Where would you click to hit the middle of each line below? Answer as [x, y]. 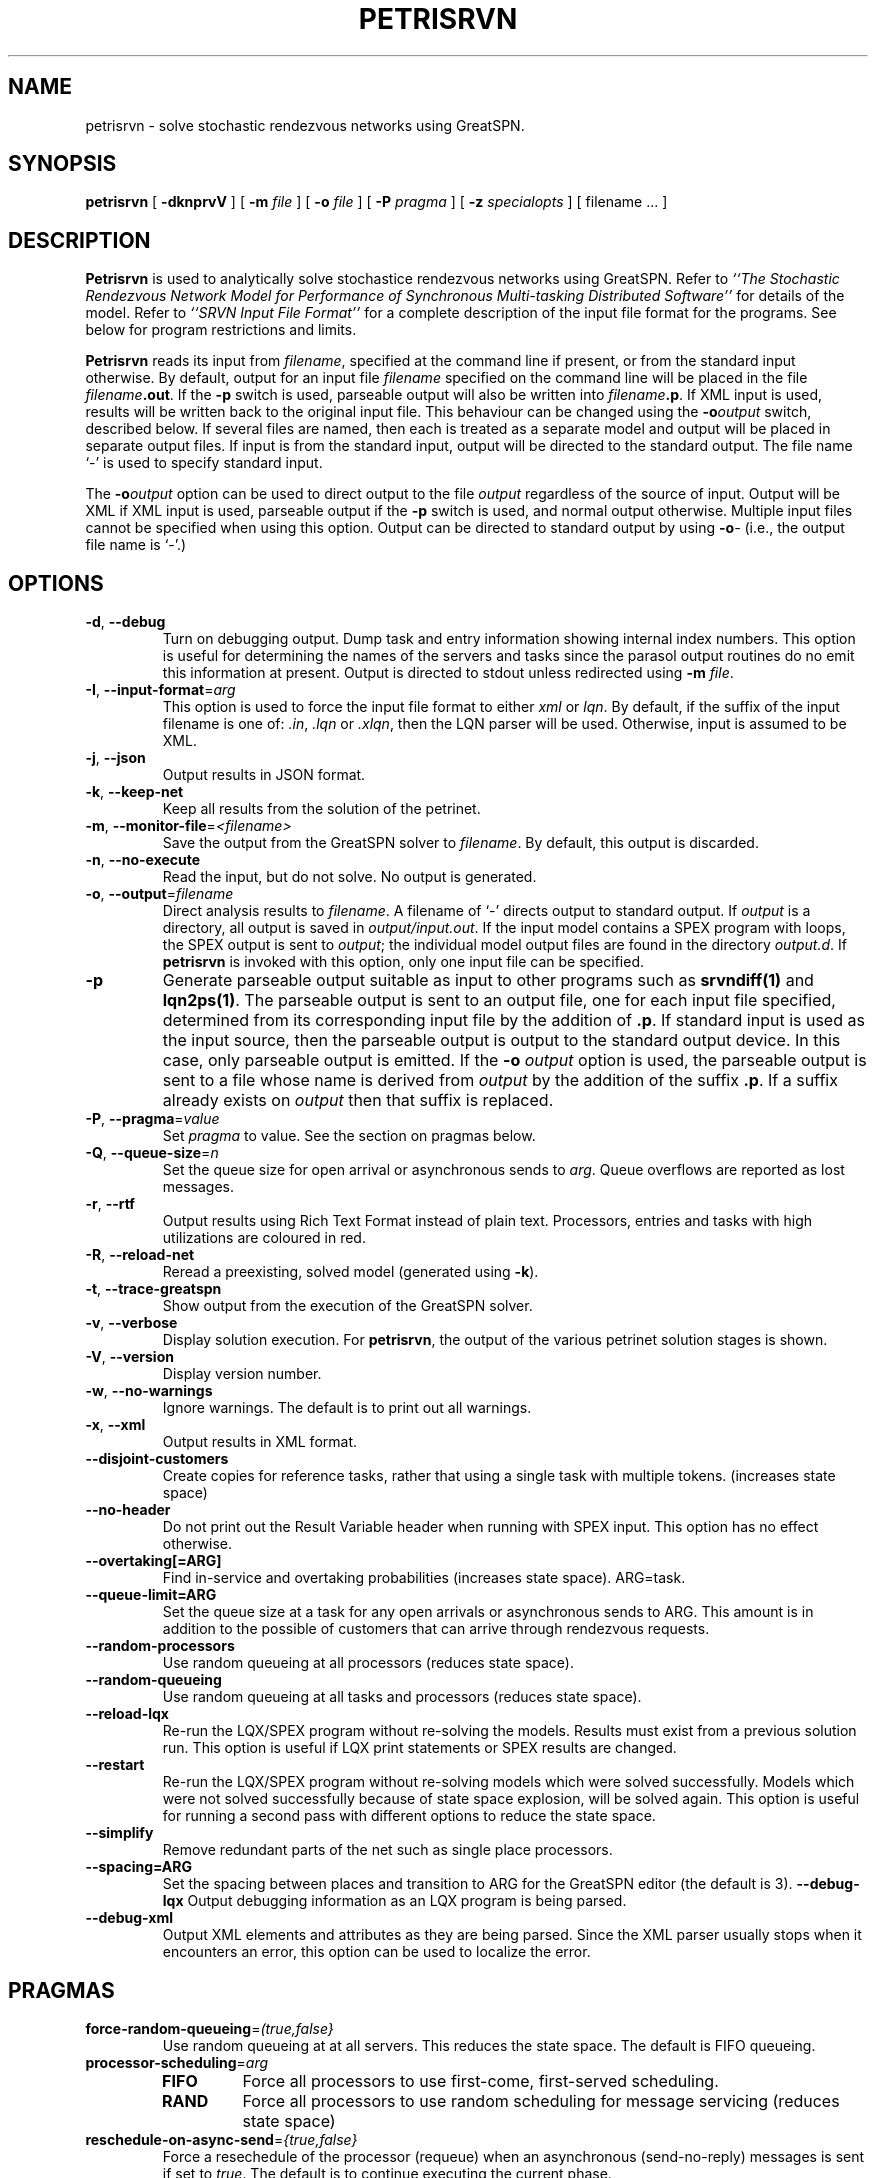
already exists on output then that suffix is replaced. [358, 1100]
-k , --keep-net [134, 792]
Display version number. [242, 1374]
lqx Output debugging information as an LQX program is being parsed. [394, 1901]
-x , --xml [115, 1425]
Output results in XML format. [260, 1442]
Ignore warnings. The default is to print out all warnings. [347, 1408]
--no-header [128, 1510]
